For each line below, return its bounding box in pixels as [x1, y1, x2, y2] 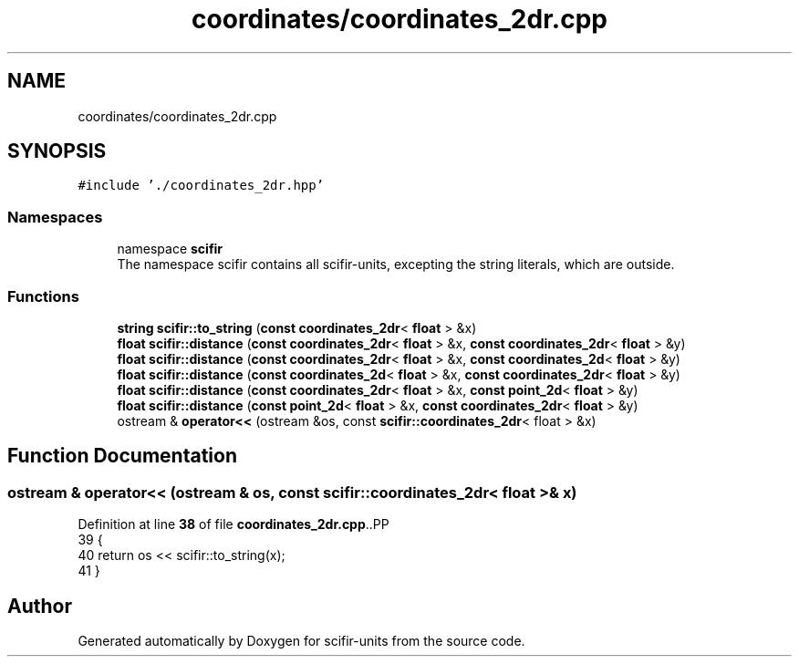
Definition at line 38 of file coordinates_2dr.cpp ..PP [78, 516, 389, 533]
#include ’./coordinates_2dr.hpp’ [78, 178, 325, 193]
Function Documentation [7, 444, 237, 468]
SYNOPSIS [7, 140, 107, 163]
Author [7, 594, 72, 617]
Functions [7, 286, 79, 306]
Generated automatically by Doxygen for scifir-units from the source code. [78, 633, 525, 648]
